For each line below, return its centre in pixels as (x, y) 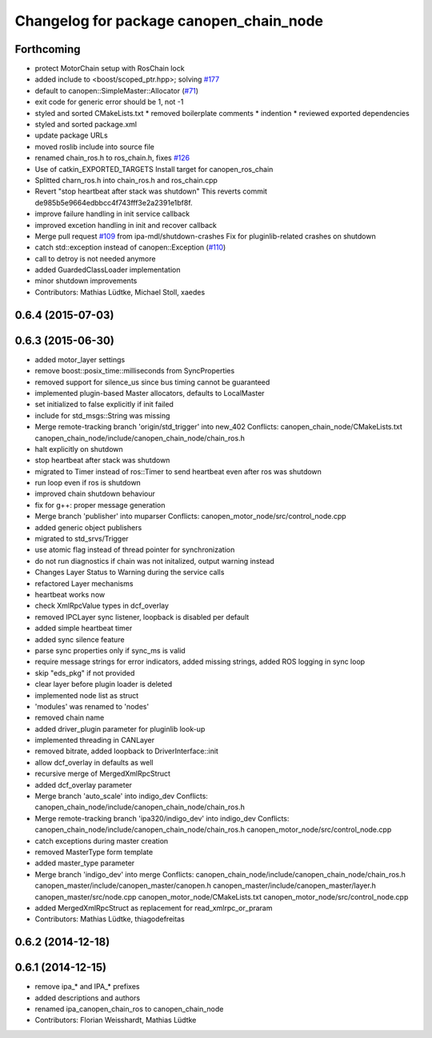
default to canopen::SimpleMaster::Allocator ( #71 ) (117, 90)
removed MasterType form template (94, 852)
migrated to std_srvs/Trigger (82, 539)
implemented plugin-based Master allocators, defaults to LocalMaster (150, 393)
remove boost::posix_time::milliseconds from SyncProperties (135, 371)
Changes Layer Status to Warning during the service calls (130, 573)
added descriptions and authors (87, 998)
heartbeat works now (70, 595)
